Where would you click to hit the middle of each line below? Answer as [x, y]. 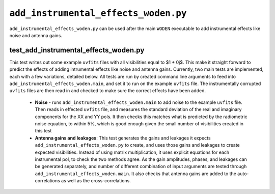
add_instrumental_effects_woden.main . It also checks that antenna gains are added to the [136, 174]
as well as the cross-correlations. [96, 181]
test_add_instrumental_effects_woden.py [77, 50]
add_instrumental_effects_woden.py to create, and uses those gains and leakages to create [137, 145]
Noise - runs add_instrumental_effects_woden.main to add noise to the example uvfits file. [139, 102]
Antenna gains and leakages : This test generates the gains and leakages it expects [123, 138]
